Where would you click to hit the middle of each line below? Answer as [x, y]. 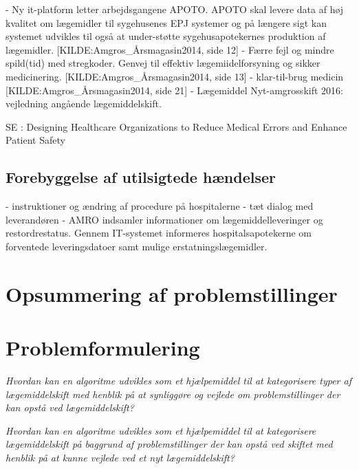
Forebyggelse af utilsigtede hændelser [141, 177]
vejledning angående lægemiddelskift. [84, 103]
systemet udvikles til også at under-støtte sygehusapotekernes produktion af [166, 36]
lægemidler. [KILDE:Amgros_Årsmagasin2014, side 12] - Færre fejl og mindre [170, 49]
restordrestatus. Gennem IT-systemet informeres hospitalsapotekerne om [159, 233]
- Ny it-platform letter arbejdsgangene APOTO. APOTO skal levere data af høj [175, 9]
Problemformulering [103, 348]
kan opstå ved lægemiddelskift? [70, 407]
